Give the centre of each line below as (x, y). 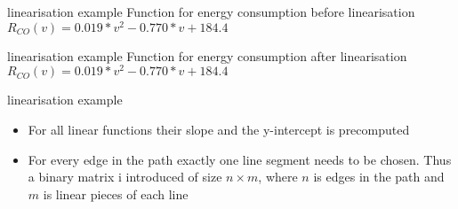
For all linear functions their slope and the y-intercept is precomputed (219, 129)
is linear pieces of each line (116, 194)
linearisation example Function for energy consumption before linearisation (211, 12)
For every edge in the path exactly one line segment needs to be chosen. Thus (240, 159)
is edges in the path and (379, 177)
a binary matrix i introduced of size (125, 177)
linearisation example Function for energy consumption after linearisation (207, 55)
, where (278, 177)
